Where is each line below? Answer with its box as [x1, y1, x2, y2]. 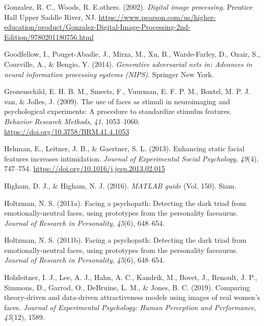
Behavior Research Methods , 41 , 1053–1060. [4, 115, 140, 126]
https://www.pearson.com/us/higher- [98, 11, 216, 22]
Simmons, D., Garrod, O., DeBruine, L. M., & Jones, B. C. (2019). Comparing [4, 282, 250, 292]
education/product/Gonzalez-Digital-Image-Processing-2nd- [4, 21, 191, 32]
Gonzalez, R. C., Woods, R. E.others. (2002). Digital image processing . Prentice [4, 2, 253, 12]
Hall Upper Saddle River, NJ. [4, 11, 96, 22]
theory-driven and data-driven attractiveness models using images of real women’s [4, 292, 260, 302]
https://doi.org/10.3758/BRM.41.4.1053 [4, 126, 129, 136]
